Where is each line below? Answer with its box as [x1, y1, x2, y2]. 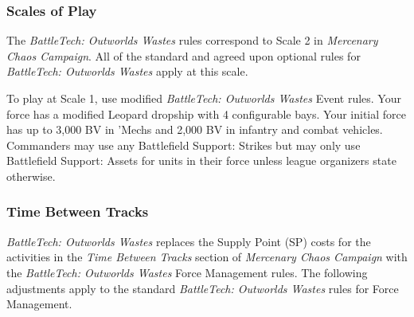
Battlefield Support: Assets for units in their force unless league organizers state [6, 152, 396, 169]
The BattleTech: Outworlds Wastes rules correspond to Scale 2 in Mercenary [6, 32, 378, 49]
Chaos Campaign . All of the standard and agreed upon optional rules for [6, 47, 361, 64]
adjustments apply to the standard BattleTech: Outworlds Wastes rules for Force [6, 280, 399, 296]
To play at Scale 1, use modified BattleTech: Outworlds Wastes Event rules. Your [6, 90, 401, 106]
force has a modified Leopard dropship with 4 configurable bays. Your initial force [6, 105, 406, 122]
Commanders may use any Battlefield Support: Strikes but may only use [6, 136, 361, 153]
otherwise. [6, 167, 56, 184]
